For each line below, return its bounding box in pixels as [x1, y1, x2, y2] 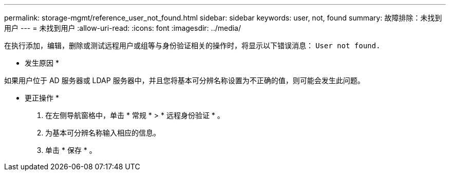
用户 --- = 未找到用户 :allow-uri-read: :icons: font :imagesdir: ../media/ [4, 24, 241, 32]
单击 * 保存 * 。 [45, 146, 97, 154]
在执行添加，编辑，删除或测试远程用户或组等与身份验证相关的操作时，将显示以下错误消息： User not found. [4, 41, 381, 50]
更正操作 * [25, 93, 59, 102]
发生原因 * [25, 59, 59, 67]
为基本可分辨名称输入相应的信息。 [45, 128, 160, 137]
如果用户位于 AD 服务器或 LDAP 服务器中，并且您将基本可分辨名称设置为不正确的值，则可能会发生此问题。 [4, 76, 365, 85]
